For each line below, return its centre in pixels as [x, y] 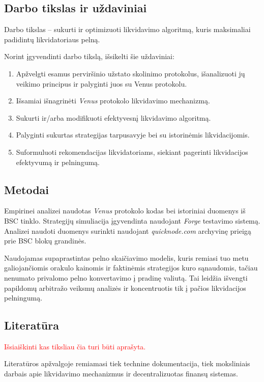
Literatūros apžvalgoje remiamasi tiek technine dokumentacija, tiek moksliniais [127, 363]
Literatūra [32, 325]
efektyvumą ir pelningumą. [58, 162]
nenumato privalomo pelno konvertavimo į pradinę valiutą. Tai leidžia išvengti [126, 277]
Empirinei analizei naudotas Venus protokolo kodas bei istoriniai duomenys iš [125, 211]
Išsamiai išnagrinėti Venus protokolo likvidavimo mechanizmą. [113, 101]
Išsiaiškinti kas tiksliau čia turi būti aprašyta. [75, 346]
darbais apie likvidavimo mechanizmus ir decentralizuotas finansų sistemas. [121, 374]
